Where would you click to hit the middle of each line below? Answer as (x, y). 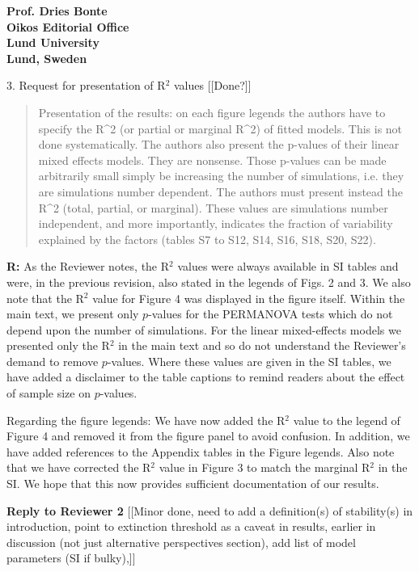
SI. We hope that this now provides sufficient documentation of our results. (193, 484)
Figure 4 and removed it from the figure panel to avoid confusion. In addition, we (208, 436)
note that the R (45, 298)
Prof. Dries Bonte (57, 11)
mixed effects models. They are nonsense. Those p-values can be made (212, 160)
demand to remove (53, 361)
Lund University (53, 42)
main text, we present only (73, 314)
